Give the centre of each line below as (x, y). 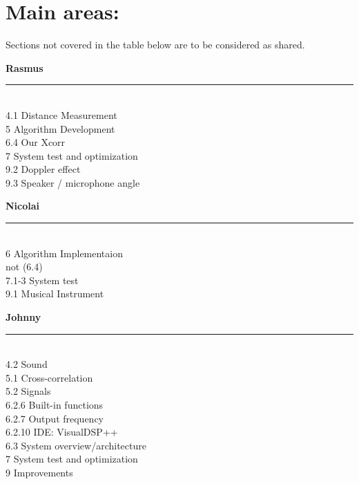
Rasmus (25, 67)
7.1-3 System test (42, 280)
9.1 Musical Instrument (55, 294)
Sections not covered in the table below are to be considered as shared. (155, 45)
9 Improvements (39, 472)
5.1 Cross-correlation (49, 377)
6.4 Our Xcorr (36, 142)
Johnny (23, 317)
